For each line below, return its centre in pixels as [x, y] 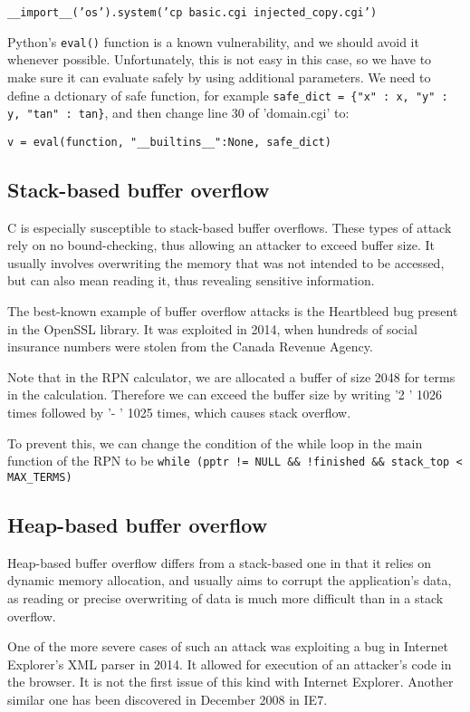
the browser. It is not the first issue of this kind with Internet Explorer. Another [230, 682]
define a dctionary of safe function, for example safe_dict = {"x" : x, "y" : [228, 95]
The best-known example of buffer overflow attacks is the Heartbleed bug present [233, 311]
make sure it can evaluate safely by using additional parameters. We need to [219, 77]
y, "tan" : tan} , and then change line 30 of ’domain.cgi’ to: [178, 113]
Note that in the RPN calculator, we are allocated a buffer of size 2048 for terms [231, 376]
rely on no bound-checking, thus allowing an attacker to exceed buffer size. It [221, 245]
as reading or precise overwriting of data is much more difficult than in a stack [225, 597]
